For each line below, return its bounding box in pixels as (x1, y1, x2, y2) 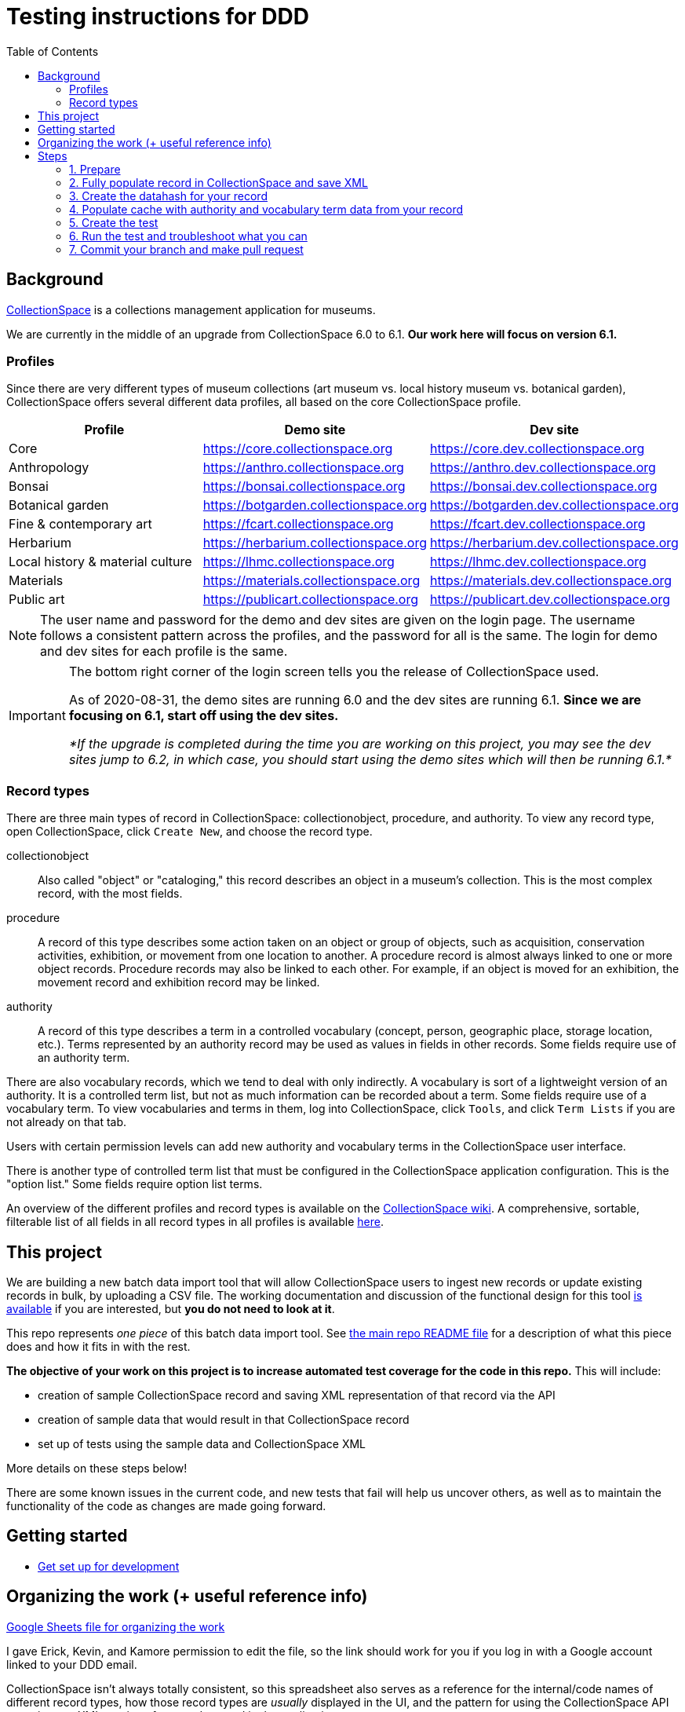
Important (9, 708, 66, 724)
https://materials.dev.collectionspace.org (430, 572, 672, 589)
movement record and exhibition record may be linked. (38, 975, 320, 990)
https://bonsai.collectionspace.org (202, 478, 406, 495)
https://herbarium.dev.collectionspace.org (430, 535, 679, 551)
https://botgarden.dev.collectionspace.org (430, 497, 679, 514)
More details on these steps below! (6, 1461, 188, 1475)
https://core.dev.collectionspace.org (430, 441, 645, 457)
